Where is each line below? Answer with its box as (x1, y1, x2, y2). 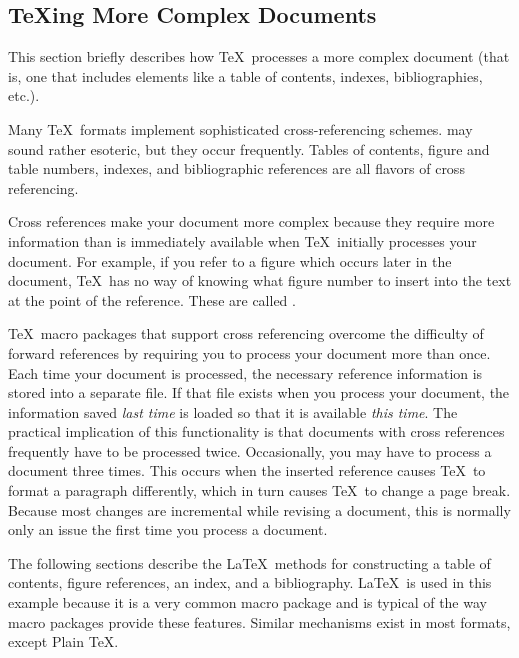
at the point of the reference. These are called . (8, 289, 296, 310)
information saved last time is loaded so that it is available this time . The (8, 401, 458, 422)
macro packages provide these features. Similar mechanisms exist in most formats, (8, 611, 511, 632)
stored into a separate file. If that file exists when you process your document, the (8, 382, 510, 403)
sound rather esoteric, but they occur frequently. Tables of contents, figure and (8, 138, 490, 159)
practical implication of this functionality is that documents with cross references (8, 421, 505, 442)
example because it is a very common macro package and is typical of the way (8, 592, 487, 613)
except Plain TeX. (8, 631, 119, 652)
